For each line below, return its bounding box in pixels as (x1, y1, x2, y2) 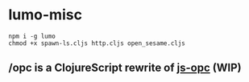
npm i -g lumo (8, 32, 56, 40)
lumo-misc (8, 6, 83, 24)
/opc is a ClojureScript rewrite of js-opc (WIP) (8, 61, 242, 75)
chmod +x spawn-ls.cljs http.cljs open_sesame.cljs (8, 39, 185, 47)
